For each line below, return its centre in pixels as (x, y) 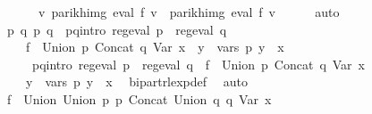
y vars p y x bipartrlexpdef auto (136, 81)
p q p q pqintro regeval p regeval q (117, 29)
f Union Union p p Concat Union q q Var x (139, 98)
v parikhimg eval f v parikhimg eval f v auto (189, 12)
